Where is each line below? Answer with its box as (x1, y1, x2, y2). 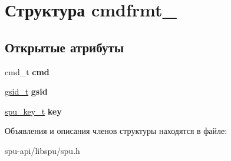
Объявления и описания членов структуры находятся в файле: (5, 125, 227, 137)
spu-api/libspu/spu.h (5, 144, 80, 156)
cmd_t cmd (5, 65, 49, 78)
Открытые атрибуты (5, 38, 124, 56)
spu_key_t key (5, 105, 62, 117)
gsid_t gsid (5, 85, 48, 98)
